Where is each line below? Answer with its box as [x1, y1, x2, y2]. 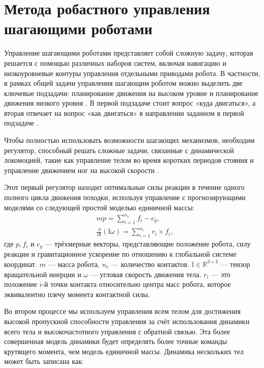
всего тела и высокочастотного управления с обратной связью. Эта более [4, 326, 230, 336]
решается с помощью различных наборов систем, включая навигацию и [4, 57, 226, 68]
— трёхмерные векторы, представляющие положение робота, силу [45, 238, 251, 249]
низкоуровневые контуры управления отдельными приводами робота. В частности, [4, 67, 260, 78]
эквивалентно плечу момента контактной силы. [4, 288, 150, 299]
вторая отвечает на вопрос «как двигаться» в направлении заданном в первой [4, 107, 244, 118]
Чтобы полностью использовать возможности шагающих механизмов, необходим [4, 135, 255, 145]
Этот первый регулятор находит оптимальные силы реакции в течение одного [4, 182, 245, 192]
